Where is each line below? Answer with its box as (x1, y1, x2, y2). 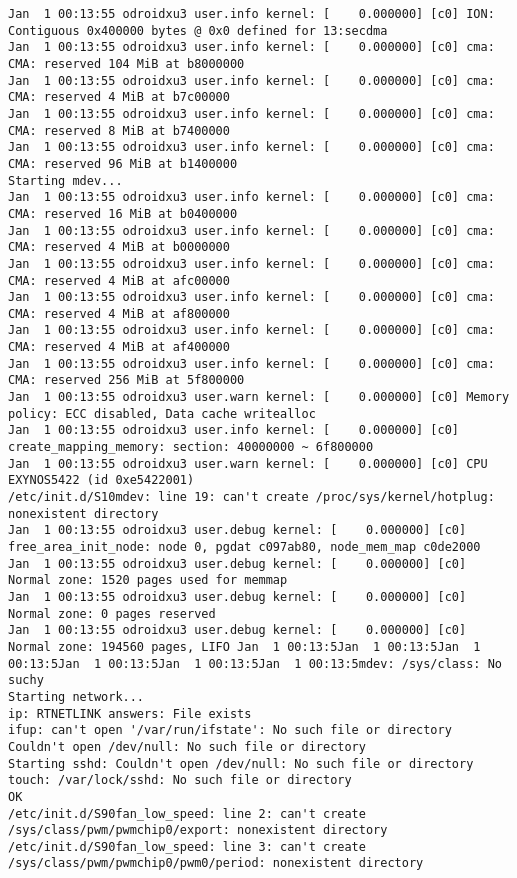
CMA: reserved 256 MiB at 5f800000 (8, 373, 245, 388)
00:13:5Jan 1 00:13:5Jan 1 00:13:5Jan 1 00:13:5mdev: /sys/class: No (8, 656, 502, 671)
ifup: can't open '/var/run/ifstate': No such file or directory (8, 723, 452, 738)
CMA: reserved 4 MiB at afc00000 (8, 273, 230, 288)
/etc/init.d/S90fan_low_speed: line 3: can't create (8, 839, 366, 854)
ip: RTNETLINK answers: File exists (8, 706, 252, 721)
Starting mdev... (8, 173, 123, 188)
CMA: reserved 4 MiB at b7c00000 (8, 90, 230, 105)
